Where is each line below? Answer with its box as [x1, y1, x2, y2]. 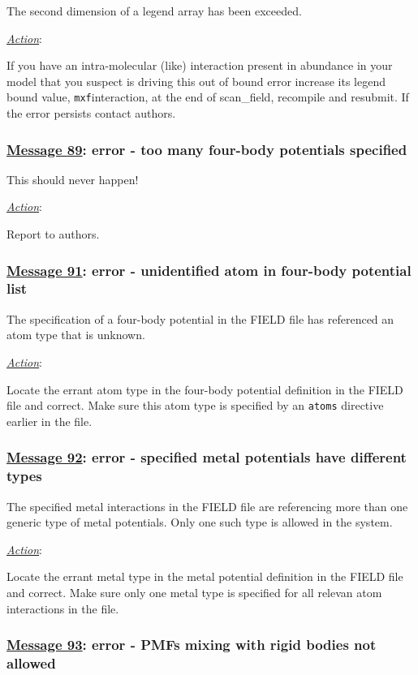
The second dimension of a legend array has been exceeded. [6, 2, 302, 19]
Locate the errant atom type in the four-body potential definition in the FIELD [6, 380, 403, 398]
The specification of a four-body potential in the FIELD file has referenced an [6, 310, 394, 327]
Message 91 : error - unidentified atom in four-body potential [6, 260, 412, 280]
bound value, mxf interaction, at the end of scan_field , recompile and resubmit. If [6, 88, 409, 105]
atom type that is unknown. [6, 326, 145, 343]
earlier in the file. [6, 412, 93, 429]
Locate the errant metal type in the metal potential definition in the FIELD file [6, 568, 403, 585]
